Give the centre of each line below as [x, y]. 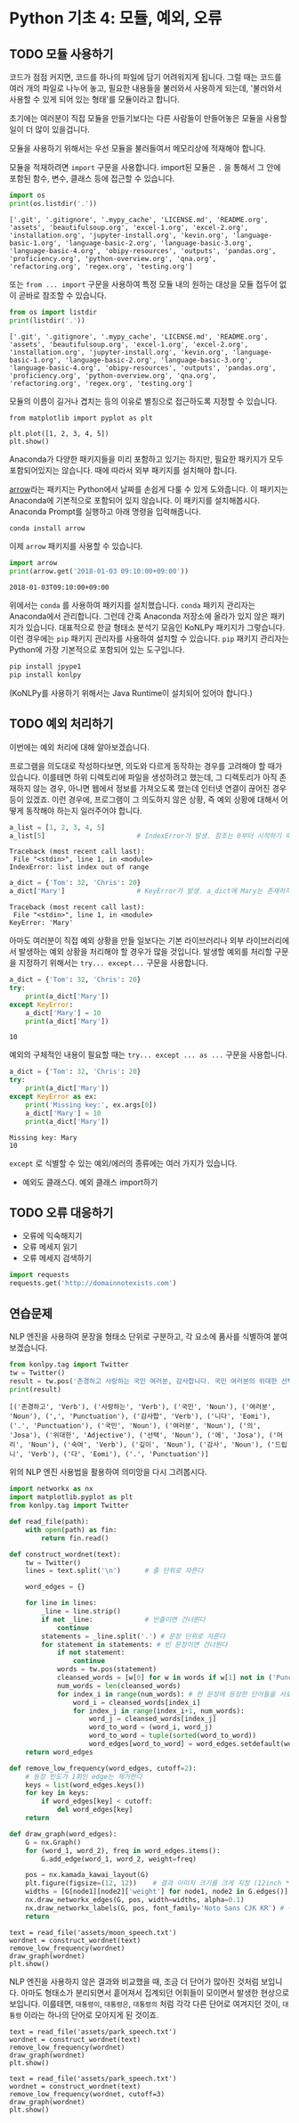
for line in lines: [61, 1603]
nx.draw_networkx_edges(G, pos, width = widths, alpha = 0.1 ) [135, 1900]
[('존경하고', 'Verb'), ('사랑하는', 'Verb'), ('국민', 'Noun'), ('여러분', [142, 1407]
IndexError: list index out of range [79, 867]
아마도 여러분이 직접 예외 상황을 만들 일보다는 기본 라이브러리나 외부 [127, 940]
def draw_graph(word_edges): [63, 1834]
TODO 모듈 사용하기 [61, 54]
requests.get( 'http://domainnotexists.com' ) [93, 1283]
